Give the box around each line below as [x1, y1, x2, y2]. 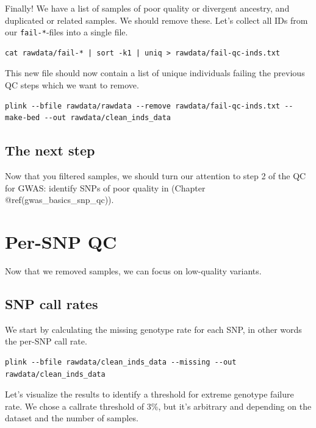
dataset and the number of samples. [5, 412, 138, 424]
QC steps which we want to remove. [5, 79, 139, 91]
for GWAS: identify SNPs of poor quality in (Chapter [5, 181, 206, 194]
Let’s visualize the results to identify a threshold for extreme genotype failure [5, 388, 294, 401]
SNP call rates [5, 294, 98, 313]
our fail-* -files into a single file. [5, 26, 128, 38]
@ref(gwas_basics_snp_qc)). [5, 193, 114, 206]
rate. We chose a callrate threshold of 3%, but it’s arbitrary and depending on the [5, 399, 312, 412]
